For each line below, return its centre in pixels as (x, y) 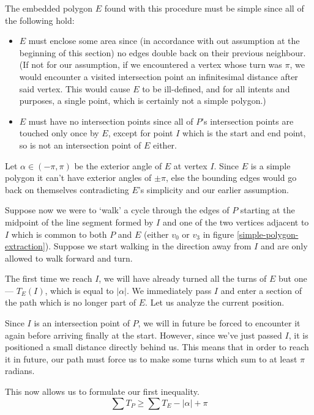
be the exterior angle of (118, 165)
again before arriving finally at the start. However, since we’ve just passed (144, 335)
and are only (284, 246)
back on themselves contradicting (67, 189)
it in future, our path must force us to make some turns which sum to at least (151, 358)
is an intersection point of (82, 323)
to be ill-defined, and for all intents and (216, 88)
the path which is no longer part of (71, 302)
